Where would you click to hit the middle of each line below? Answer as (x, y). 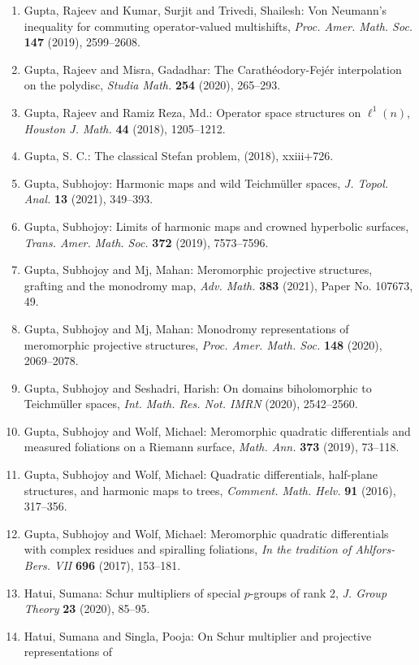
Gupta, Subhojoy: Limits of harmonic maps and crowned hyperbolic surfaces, (216, 226)
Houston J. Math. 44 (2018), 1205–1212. (125, 128)
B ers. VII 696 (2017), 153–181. (102, 565)
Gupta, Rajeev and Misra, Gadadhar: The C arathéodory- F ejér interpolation (213, 69)
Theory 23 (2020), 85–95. (87, 608)
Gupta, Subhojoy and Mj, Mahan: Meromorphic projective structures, (198, 269)
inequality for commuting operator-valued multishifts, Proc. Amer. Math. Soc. (218, 26)
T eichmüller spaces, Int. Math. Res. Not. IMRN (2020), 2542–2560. (191, 404)
